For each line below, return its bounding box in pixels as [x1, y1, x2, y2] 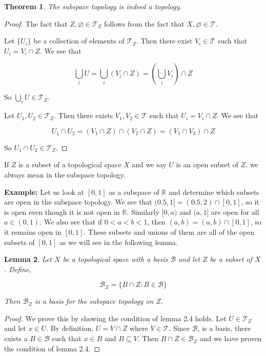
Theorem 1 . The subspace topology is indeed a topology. [4, 1, 182, 11]
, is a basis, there [197, 323, 251, 333]
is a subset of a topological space [18, 159, 121, 170]
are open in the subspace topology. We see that [4, 196, 152, 207]
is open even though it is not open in [4, 206, 120, 217]
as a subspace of [109, 186, 159, 197]
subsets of [4, 236, 35, 247]
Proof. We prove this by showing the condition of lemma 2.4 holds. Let [4, 313, 227, 323]
